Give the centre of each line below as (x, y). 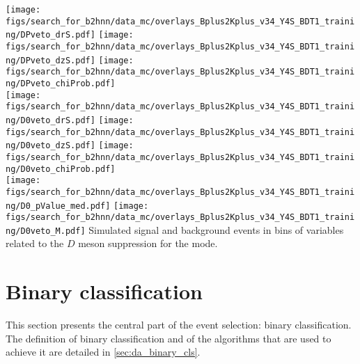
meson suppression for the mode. (148, 243)
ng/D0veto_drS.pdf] (50, 120)
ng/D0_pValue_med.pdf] (58, 206)
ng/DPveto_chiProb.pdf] (61, 83)
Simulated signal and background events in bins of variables (216, 229)
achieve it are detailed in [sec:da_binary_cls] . (103, 352)
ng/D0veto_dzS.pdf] (50, 146)
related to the (35, 243)
